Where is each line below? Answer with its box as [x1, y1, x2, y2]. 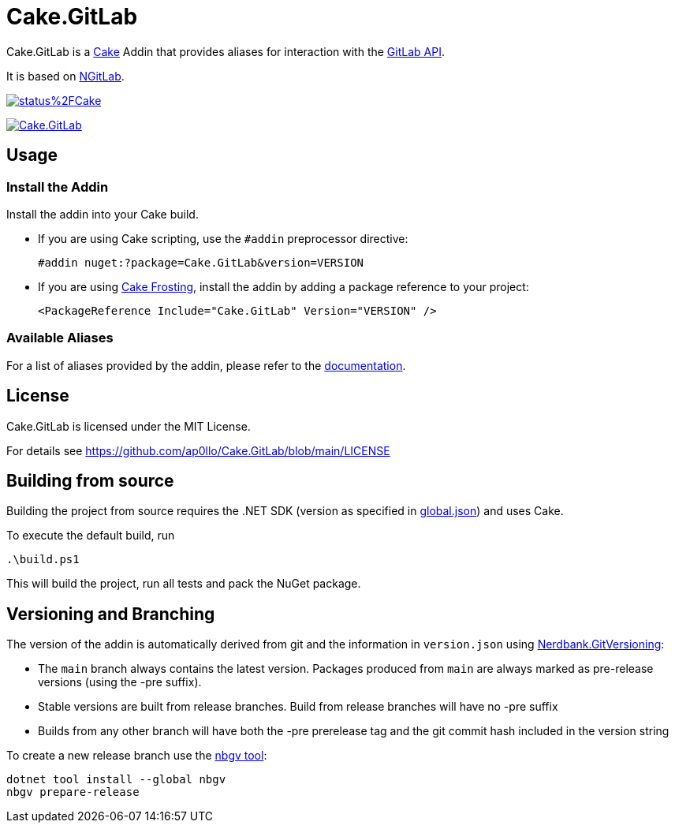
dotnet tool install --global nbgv [6, 773, 226, 786]
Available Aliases [6, 330, 114, 346]
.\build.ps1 [6, 553, 80, 566]
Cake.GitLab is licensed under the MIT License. [6, 419, 251, 433]
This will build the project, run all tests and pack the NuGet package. [6, 577, 361, 591]
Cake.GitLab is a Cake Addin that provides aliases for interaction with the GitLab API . [6, 44, 445, 58]
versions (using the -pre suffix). [38, 675, 202, 689]
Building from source [6, 470, 174, 491]
